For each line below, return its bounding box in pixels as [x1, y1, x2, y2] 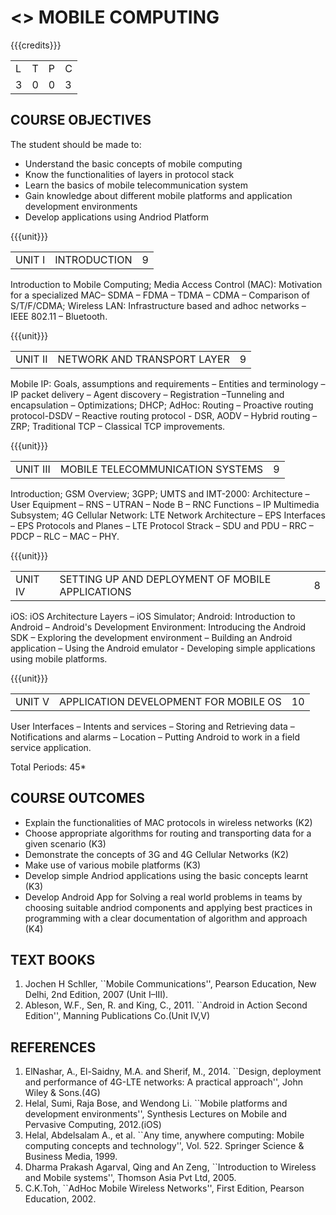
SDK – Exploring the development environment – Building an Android [10, 631, 293, 643]
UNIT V [15, 694, 50, 708]
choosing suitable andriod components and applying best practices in [24, 901, 313, 913]
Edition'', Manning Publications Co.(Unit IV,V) [24, 1010, 211, 1022]
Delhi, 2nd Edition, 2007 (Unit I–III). [24, 989, 169, 1001]
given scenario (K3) [24, 837, 107, 850]
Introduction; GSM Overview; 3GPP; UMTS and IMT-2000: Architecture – [10, 487, 310, 500]
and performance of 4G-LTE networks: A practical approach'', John [24, 1076, 304, 1088]
